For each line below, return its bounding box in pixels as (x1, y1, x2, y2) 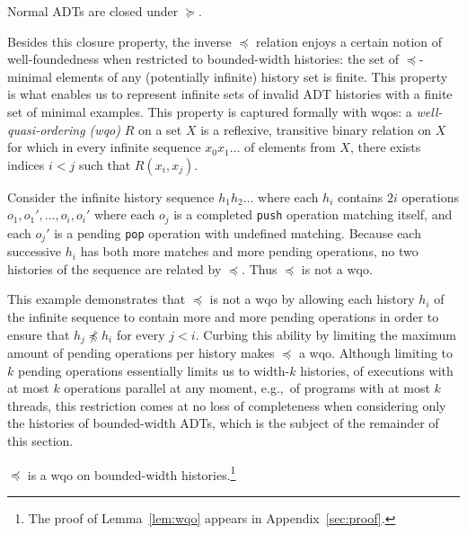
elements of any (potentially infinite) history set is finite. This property (56, 67, 448, 85)
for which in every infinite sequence (7, 138, 201, 156)
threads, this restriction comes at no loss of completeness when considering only (7, 396, 446, 414)
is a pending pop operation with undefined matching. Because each (54, 223, 421, 242)
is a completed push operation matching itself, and (173, 205, 453, 224)
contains (337, 187, 383, 206)
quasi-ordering (7, 120, 85, 138)
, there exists (349, 138, 421, 156)
